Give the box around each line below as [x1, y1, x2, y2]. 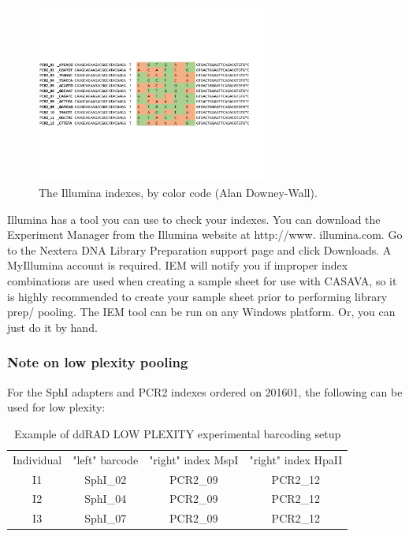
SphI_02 [84, 471, 127, 487]
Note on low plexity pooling [7, 352, 188, 372]
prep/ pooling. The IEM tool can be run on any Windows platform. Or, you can [7, 303, 396, 320]
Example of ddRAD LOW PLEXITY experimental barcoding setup [14, 425, 341, 441]
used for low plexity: [7, 399, 106, 415]
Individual [13, 451, 62, 467]
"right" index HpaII [249, 451, 343, 467]
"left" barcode [73, 451, 139, 467]
